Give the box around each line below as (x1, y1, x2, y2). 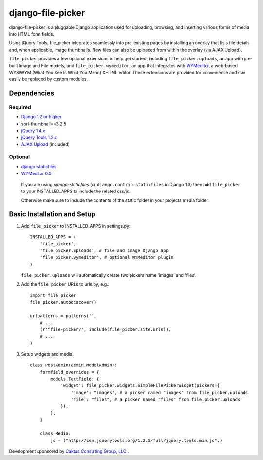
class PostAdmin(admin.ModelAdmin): (30, 363, 117, 368)
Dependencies (9, 89, 55, 97)
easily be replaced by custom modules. (9, 76, 88, 82)
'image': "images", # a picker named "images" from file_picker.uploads (71, 390, 248, 395)
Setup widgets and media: (21, 351, 74, 357)
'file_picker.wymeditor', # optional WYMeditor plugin (39, 255, 174, 260)
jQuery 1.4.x (21, 128, 45, 134)
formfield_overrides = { (39, 369, 99, 375)
